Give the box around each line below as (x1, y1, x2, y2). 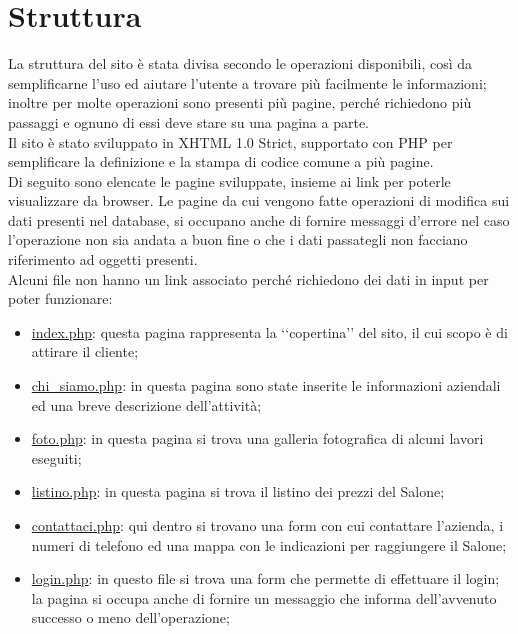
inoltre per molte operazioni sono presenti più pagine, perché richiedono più (8, 92, 472, 113)
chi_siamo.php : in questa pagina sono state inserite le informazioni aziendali (31, 375, 501, 396)
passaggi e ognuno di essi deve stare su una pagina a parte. (8, 111, 370, 132)
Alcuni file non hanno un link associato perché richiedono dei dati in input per (8, 268, 489, 289)
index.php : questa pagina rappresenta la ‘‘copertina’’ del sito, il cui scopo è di (31, 321, 508, 342)
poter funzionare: (8, 288, 113, 309)
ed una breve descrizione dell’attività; (31, 394, 262, 415)
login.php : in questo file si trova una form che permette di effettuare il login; (31, 568, 500, 589)
